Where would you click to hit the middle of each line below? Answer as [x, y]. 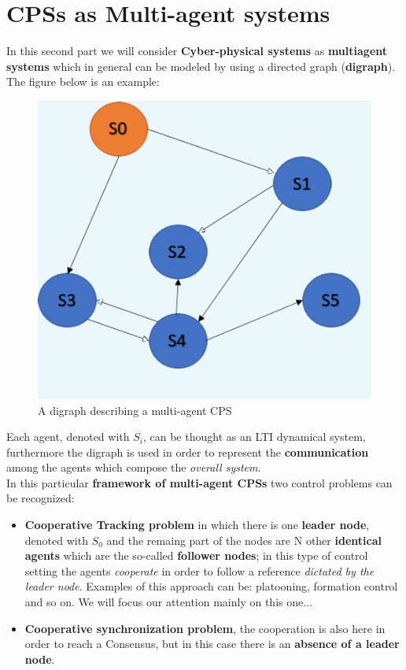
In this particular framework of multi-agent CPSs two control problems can [199, 482]
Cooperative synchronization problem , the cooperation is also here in [205, 628]
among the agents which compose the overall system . [134, 467]
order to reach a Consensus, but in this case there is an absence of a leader [212, 644]
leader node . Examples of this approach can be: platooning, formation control [211, 586]
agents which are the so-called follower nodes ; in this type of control [196, 555]
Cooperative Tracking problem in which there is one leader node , [197, 525]
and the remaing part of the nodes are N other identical [244, 540]
